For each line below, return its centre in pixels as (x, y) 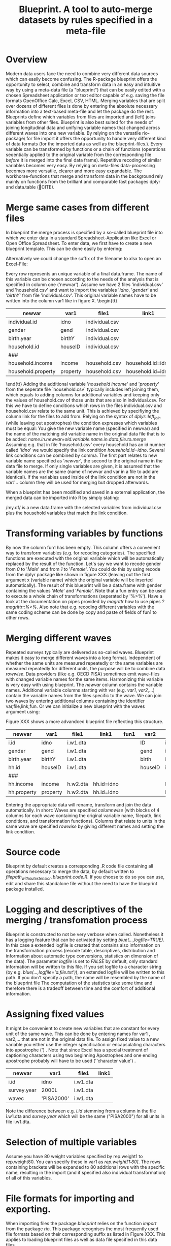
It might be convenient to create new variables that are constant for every (82, 1029)
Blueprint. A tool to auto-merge (86, 9)
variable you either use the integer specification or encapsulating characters (85, 1045)
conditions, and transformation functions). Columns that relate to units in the (85, 821)
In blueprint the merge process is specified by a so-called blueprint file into (84, 232)
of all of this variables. (29, 1178)
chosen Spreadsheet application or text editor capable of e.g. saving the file (85, 95)
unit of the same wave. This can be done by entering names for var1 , (78, 1034)
